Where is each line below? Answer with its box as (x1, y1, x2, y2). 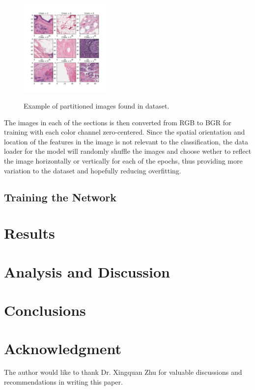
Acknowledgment (4, 338, 121, 359)
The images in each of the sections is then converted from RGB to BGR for (4, 117, 231, 127)
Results (4, 223, 55, 243)
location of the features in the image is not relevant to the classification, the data (4, 136, 248, 146)
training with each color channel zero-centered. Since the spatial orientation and (4, 127, 245, 137)
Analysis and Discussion (4, 261, 170, 281)
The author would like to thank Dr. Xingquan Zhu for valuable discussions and (4, 367, 242, 377)
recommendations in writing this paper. (4, 376, 123, 387)
